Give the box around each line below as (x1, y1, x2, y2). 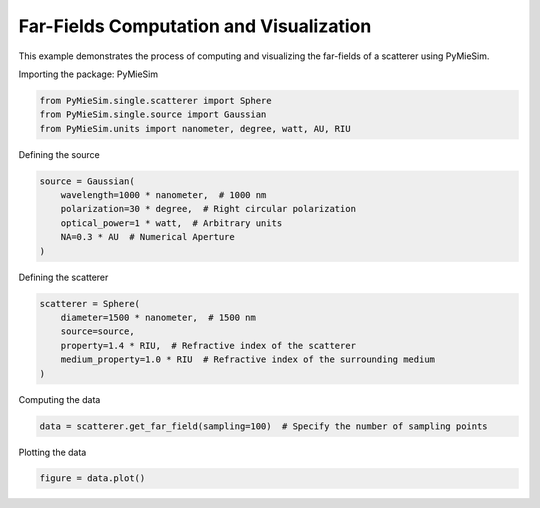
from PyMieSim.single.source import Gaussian (39, 109, 267, 120)
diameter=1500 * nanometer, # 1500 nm (60, 311, 257, 323)
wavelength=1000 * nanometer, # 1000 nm (60, 190, 267, 201)
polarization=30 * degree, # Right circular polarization (60, 203, 357, 215)
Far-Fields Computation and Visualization (18, 15, 372, 37)
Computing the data (18, 393, 101, 405)
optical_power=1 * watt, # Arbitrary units (60, 217, 283, 229)
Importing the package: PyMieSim (18, 68, 159, 80)
